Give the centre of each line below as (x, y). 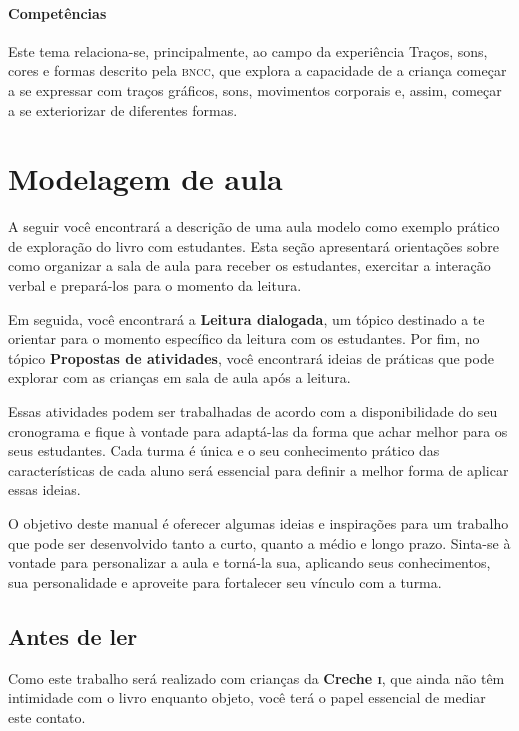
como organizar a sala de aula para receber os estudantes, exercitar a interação (249, 265)
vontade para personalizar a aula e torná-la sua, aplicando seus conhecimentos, (249, 562)
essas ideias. (44, 489)
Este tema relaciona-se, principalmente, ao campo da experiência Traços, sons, (248, 50)
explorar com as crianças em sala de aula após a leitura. (179, 377)
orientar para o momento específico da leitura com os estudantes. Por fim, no (244, 338)
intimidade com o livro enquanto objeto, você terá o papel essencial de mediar (247, 697)
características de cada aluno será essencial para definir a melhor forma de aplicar (258, 469)
